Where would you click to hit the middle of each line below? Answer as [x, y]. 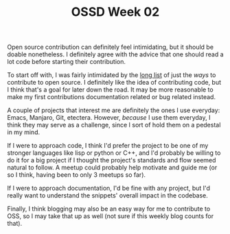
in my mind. [23, 132]
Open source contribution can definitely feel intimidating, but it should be [111, 47]
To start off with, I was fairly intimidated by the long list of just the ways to [112, 75]
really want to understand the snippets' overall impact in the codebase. [107, 195]
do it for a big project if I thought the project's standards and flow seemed [112, 160]
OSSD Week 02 [115, 12]
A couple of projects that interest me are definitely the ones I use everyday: [114, 110]
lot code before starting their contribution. [66, 62]
